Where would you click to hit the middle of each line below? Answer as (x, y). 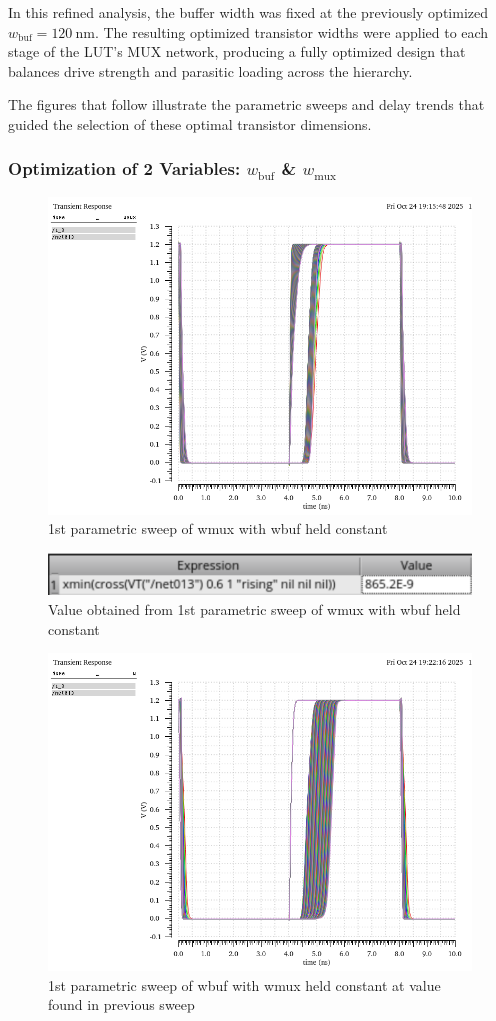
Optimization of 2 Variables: (124, 168)
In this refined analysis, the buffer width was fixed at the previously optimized (248, 12)
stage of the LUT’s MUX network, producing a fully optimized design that (237, 51)
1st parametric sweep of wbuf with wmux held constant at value (244, 984)
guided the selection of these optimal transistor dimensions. (190, 123)
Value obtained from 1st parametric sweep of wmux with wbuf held (254, 609)
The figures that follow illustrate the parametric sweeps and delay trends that (246, 104)
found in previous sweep (121, 1004)
